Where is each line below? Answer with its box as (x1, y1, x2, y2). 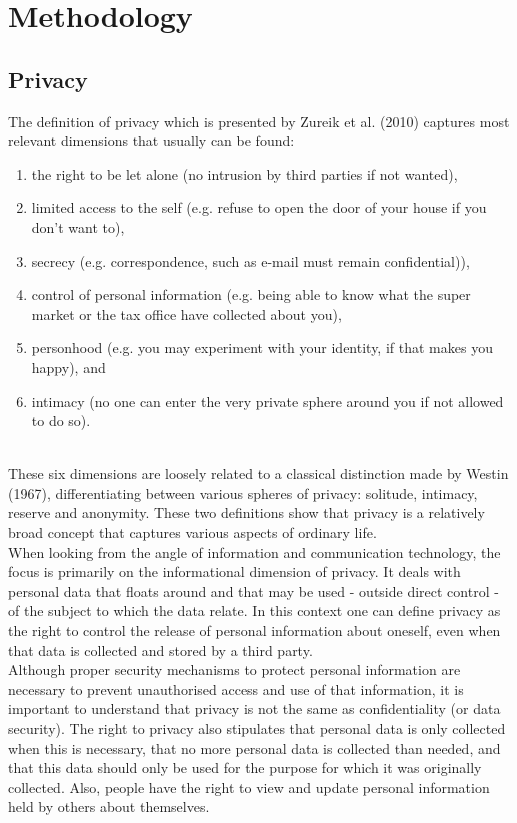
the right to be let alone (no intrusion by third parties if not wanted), (31, 163, 458, 184)
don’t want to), (31, 216, 125, 237)
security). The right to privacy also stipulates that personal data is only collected (8, 718, 506, 739)
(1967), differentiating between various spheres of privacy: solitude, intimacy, (8, 482, 478, 503)
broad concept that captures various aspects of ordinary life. (8, 522, 377, 543)
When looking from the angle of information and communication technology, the (8, 541, 501, 562)
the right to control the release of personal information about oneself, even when (8, 620, 501, 641)
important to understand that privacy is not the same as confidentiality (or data (8, 698, 501, 719)
